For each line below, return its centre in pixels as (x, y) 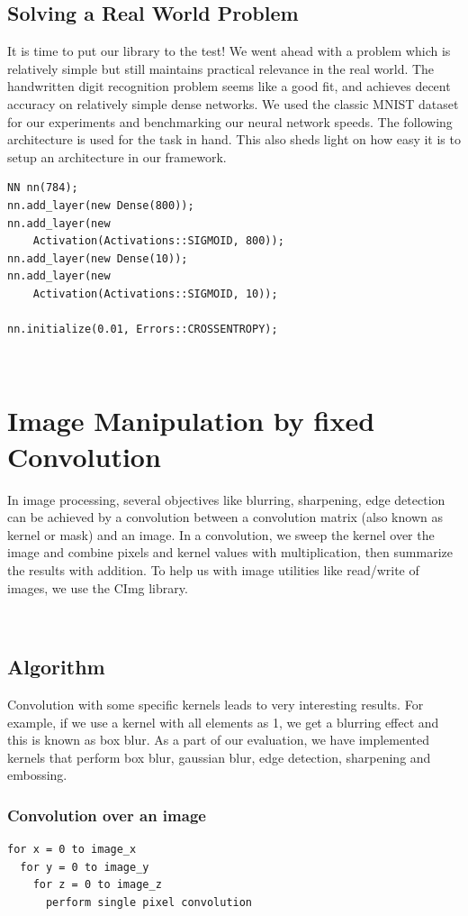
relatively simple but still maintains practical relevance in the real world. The (221, 68)
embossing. (37, 775)
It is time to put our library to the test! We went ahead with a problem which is (229, 51)
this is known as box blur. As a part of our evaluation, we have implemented (219, 740)
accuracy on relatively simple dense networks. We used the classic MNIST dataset (233, 103)
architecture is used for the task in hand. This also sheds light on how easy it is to (234, 139)
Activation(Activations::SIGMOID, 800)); (158, 241)
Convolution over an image (107, 815)
